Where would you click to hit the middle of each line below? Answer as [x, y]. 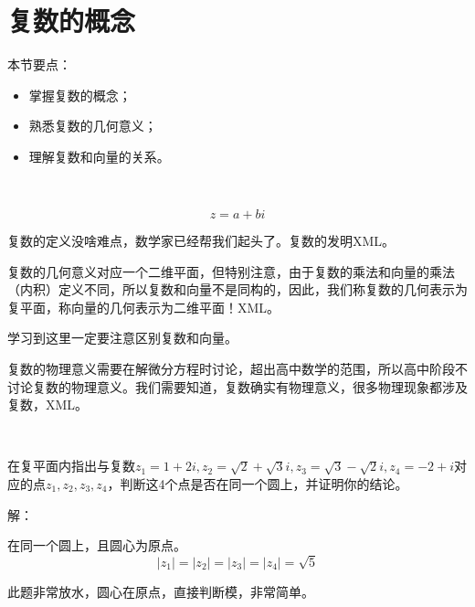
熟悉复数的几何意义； [93, 126]
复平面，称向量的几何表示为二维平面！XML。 [144, 307]
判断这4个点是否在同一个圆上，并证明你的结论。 [264, 484]
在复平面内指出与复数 [71, 466]
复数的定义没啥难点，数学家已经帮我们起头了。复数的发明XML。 [201, 241]
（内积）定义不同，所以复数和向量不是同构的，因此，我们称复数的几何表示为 [237, 289]
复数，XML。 [48, 405]
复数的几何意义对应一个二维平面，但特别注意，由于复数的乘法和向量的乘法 [231, 271]
